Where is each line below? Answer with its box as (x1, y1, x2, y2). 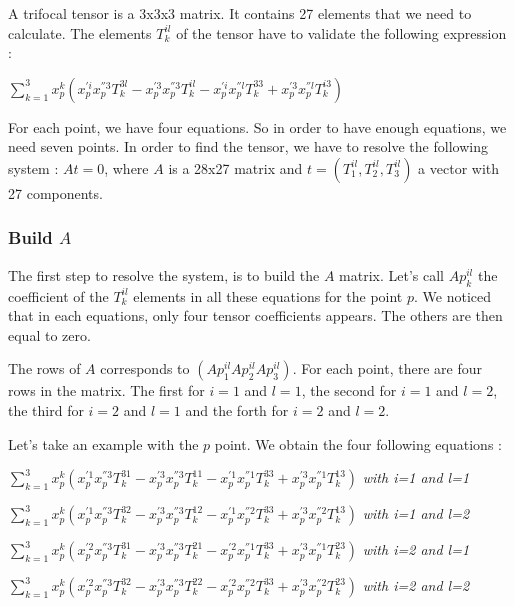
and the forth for (185, 399, 289, 420)
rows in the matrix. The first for (8, 380, 205, 401)
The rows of (8, 358, 81, 379)
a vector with (418, 157, 500, 178)
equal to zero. (8, 324, 91, 345)
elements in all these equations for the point (133, 285, 403, 306)
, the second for (301, 380, 397, 401)
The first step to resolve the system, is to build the (8, 264, 320, 285)
